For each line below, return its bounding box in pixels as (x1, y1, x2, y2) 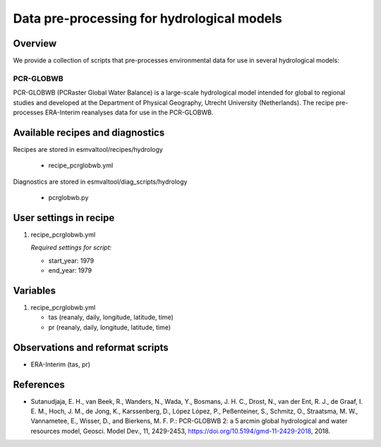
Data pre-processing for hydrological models (13, 11, 282, 26)
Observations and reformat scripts (13, 341, 169, 353)
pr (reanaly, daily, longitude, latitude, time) (48, 323, 171, 331)
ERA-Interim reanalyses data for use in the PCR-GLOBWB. (44, 108, 214, 117)
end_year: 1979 (48, 266, 92, 275)
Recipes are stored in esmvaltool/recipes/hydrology (13, 145, 164, 153)
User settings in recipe (13, 212, 115, 224)
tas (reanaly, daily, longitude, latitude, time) (48, 313, 174, 321)
